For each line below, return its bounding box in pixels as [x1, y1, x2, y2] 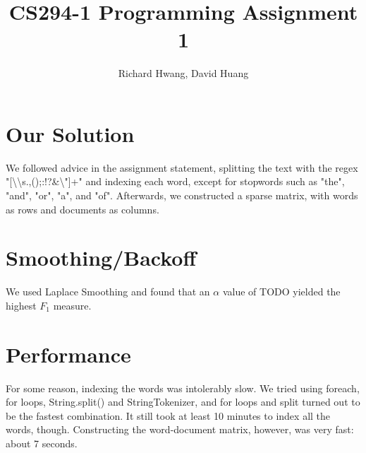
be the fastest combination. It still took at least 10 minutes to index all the [6, 408, 331, 423]
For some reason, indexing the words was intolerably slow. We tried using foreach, [6, 380, 360, 395]
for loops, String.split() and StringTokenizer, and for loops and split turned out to [6, 394, 360, 409]
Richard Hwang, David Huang [118, 66, 249, 81]
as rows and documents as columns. [6, 201, 159, 216]
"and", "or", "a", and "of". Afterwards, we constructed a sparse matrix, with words [6, 188, 358, 203]
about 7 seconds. [6, 436, 78, 451]
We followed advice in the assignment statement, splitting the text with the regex [6, 160, 358, 175]
